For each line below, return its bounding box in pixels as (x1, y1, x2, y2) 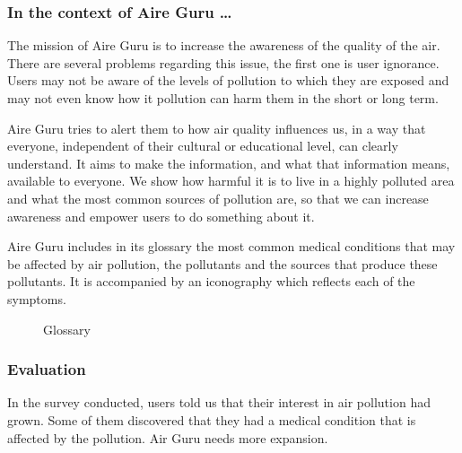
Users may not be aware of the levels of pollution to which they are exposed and (7, 71, 449, 90)
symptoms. (7, 289, 66, 308)
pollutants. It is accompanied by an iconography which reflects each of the (7, 272, 415, 291)
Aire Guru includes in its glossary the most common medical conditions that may (7, 237, 456, 256)
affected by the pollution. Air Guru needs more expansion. (7, 428, 328, 447)
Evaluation (7, 358, 86, 380)
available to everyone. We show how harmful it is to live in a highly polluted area (7, 171, 455, 190)
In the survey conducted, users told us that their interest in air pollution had (7, 393, 431, 412)
